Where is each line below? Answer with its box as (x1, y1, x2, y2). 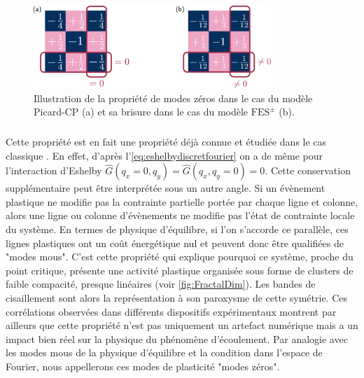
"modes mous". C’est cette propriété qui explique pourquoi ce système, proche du (6, 249, 353, 264)
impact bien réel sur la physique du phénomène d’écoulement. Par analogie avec (6, 331, 348, 346)
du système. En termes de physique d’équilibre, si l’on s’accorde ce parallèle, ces (6, 222, 349, 237)
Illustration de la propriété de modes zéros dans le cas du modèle (34, 90, 313, 105)
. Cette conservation (265, 163, 351, 178)
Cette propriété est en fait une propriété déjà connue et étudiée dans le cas (6, 134, 327, 149)
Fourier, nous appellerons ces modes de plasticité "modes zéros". (6, 358, 280, 373)
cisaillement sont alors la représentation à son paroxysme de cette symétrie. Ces (6, 290, 348, 304)
